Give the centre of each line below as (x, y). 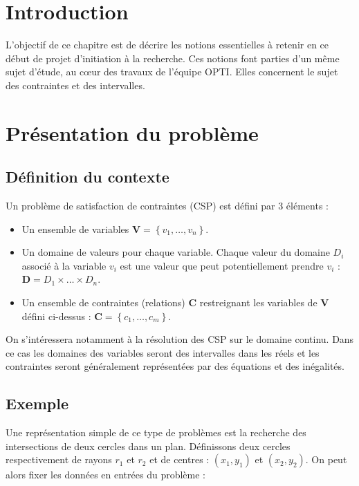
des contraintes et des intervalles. (75, 85)
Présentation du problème (132, 132)
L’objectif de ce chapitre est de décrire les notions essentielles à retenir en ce (167, 45)
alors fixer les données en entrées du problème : (105, 475)
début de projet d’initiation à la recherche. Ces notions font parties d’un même (173, 58)
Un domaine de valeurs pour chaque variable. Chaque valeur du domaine (176, 252)
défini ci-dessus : (56, 316)
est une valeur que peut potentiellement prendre (222, 265)
